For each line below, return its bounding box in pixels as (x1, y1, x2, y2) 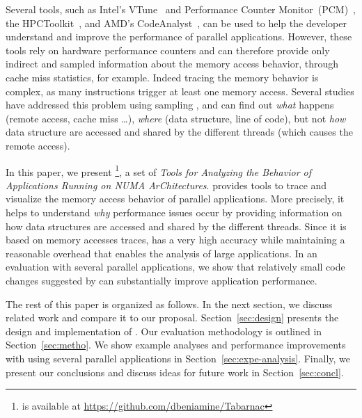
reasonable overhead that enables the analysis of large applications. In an (6, 246, 317, 260)
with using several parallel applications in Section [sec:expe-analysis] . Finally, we (6, 351, 351, 365)
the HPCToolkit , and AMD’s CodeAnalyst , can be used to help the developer (6, 15, 347, 30)
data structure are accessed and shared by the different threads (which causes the (6, 124, 353, 139)
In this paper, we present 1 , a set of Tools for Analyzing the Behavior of (6, 162, 312, 179)
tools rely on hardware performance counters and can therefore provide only (6, 42, 330, 57)
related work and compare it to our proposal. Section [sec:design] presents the (6, 310, 339, 325)
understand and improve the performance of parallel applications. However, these (6, 29, 352, 44)
